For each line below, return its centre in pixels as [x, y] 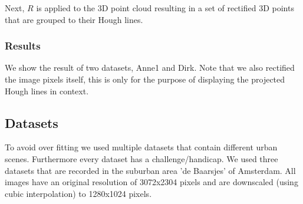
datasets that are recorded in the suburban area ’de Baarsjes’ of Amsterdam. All [150, 170]
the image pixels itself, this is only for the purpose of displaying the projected [145, 79]
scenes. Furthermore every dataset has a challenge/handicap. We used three [141, 158]
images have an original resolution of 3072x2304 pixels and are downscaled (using [151, 182]
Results [23, 46]
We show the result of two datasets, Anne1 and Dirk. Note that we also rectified [150, 68]
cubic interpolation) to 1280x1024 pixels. [78, 193]
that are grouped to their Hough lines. [74, 19]
